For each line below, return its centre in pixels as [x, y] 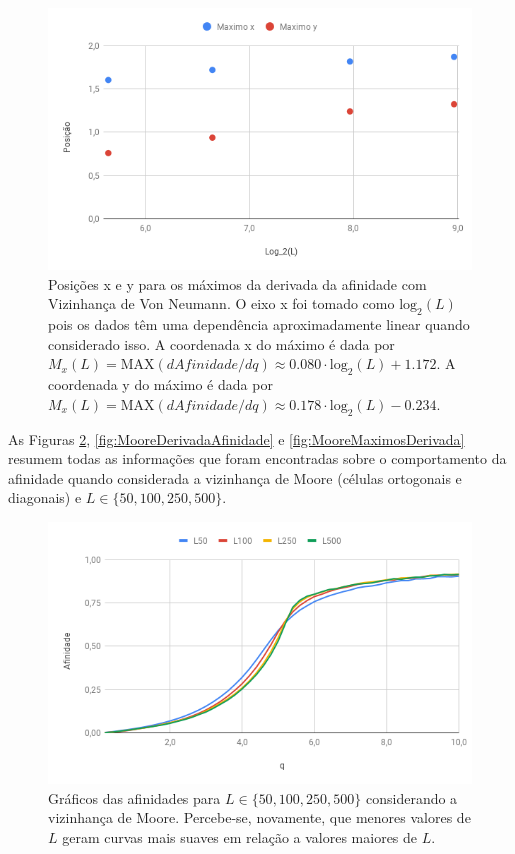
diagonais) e [45, 497]
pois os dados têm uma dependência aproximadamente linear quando [259, 324]
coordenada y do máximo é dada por [160, 384]
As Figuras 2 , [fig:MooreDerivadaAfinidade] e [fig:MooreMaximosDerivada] [236, 438]
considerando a [411, 797]
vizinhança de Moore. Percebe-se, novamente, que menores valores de [259, 817]
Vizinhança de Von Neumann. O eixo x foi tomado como [221, 303]
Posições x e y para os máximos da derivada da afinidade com [237, 283]
